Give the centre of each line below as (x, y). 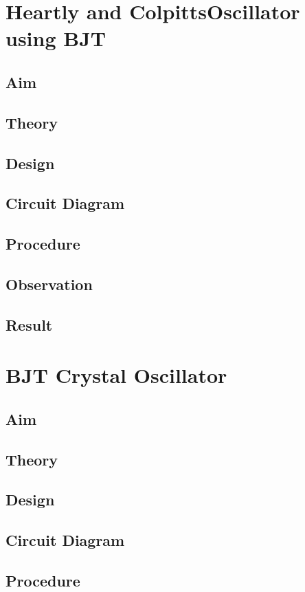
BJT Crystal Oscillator (116, 375)
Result (29, 324)
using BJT (56, 38)
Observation (49, 284)
